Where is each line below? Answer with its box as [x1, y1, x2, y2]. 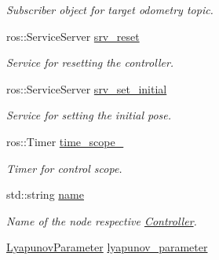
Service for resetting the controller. [6, 54, 174, 71]
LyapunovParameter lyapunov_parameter [6, 239, 208, 255]
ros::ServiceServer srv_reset [6, 27, 140, 44]
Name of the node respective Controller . [6, 212, 197, 229]
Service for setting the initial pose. [6, 107, 172, 123]
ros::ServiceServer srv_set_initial [6, 80, 167, 97]
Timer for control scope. [6, 159, 122, 176]
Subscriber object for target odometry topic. [6, 2, 214, 17]
